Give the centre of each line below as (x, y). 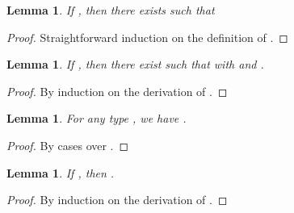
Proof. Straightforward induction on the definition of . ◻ (147, 37)
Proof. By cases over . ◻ (68, 145)
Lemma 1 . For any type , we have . (97, 118)
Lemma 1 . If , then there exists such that (111, 10)
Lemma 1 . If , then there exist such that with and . (135, 64)
